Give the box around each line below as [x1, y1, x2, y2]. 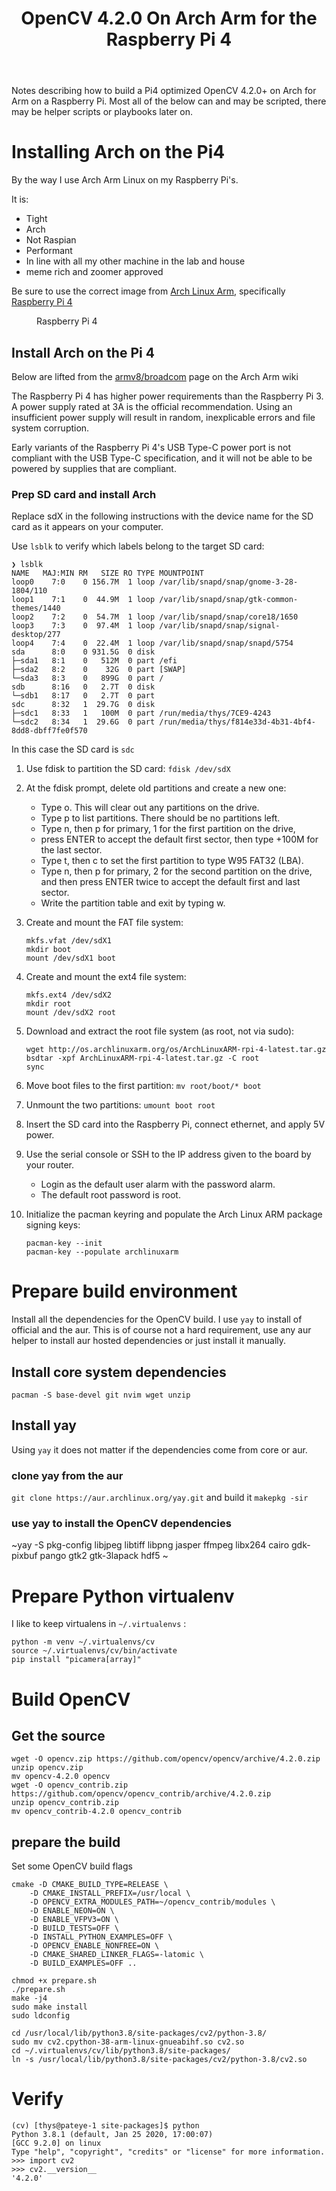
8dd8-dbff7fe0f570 [11, 726, 88, 736]
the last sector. [40, 844, 103, 856]
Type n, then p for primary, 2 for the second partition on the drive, [40, 865, 313, 877]
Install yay [11, 1417, 77, 1434]
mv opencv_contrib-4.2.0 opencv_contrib [11, 1807, 183, 1817]
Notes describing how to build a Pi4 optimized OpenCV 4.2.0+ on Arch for [11, 85, 317, 97]
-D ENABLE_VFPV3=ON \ [29, 1915, 119, 1925]
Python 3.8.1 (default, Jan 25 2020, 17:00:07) [11, 2130, 214, 2140]
